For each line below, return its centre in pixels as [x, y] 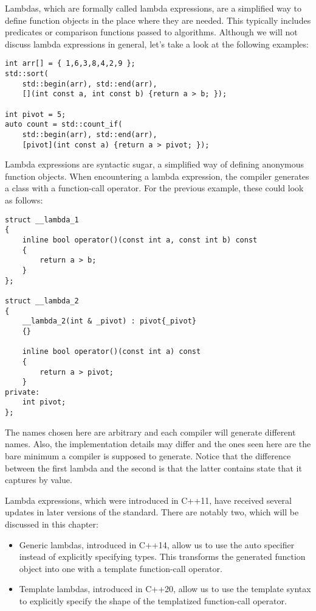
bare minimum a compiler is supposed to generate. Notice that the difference [148, 455]
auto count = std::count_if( [64, 125]
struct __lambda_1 [42, 220]
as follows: [24, 200]
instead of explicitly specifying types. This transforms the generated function [162, 556]
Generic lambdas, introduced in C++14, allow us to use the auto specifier [157, 544]
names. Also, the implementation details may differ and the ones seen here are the [158, 444]
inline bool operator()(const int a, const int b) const [140, 240]
